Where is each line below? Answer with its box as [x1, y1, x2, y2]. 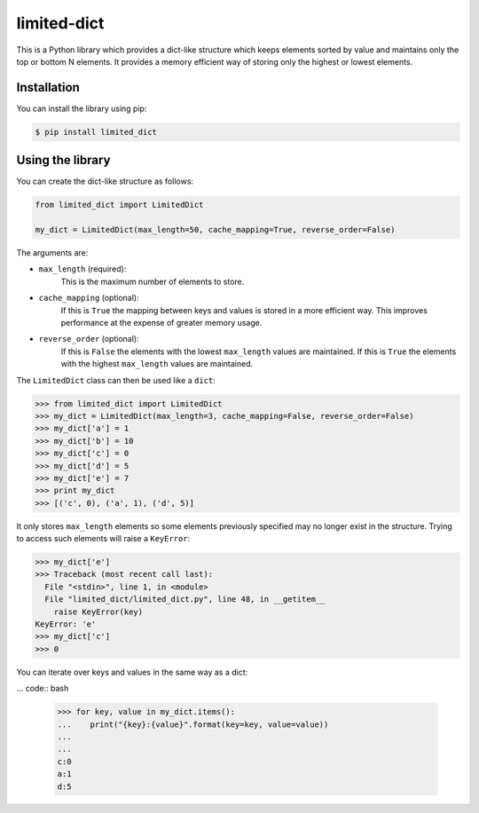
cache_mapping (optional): [38, 293, 139, 304]
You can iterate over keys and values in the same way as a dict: [16, 667, 248, 677]
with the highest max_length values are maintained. [60, 359, 253, 369]
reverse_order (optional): [38, 334, 139, 344]
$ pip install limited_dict [35, 127, 157, 137]
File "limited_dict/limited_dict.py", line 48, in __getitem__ [44, 595, 326, 604]
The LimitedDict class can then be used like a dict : [16, 375, 216, 385]
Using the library [16, 153, 111, 168]
